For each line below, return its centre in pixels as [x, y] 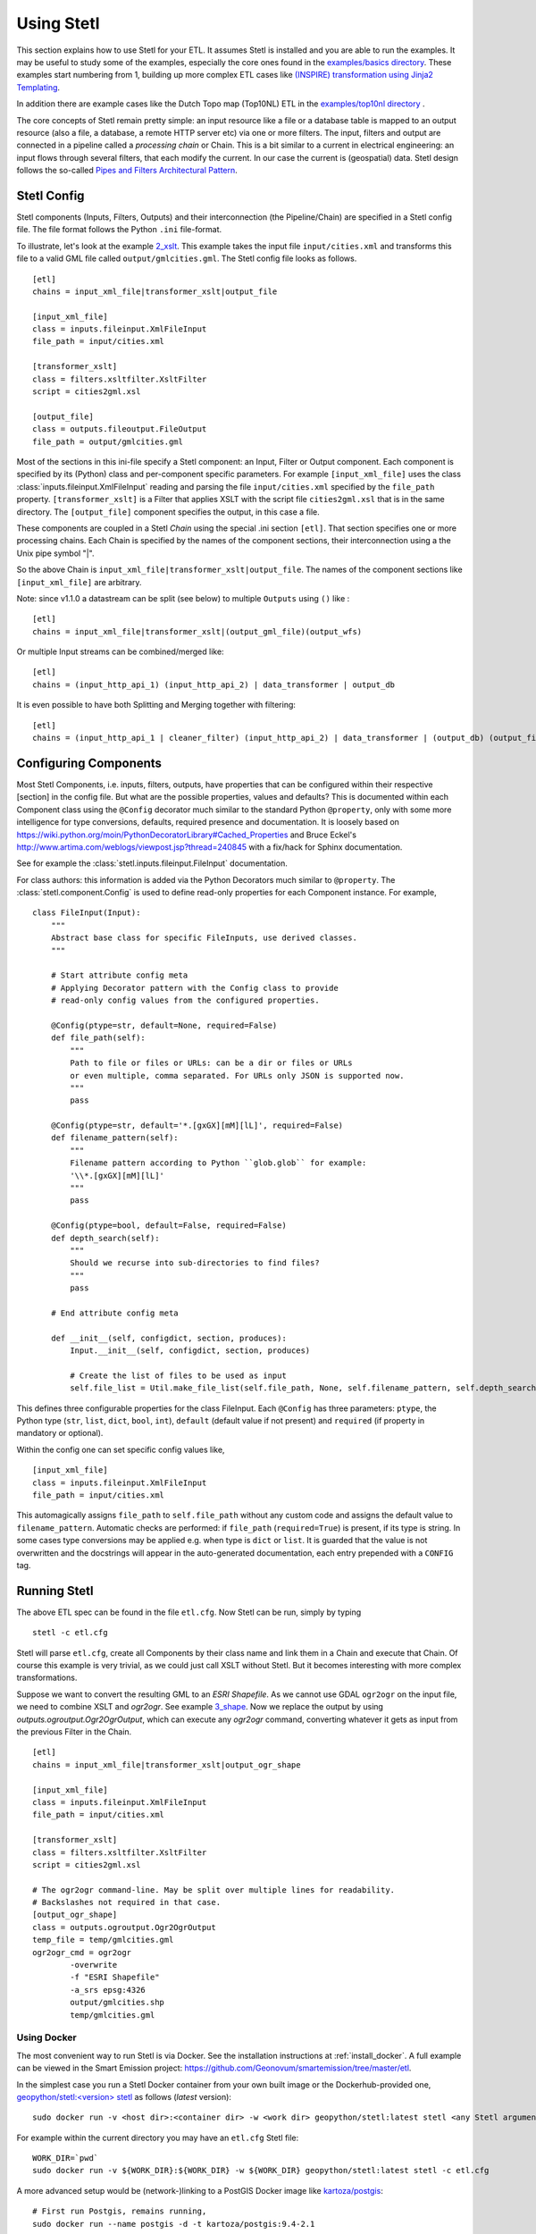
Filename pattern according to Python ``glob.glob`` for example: [218, 1163]
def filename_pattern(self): [114, 1138]
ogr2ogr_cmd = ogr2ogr [82, 1952]
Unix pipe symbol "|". [55, 553]
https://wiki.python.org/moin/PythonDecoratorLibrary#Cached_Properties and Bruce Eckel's [187, 835]
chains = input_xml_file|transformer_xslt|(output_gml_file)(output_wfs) [197, 631]
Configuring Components [89, 763]
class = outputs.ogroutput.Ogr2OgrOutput [124, 1927]
